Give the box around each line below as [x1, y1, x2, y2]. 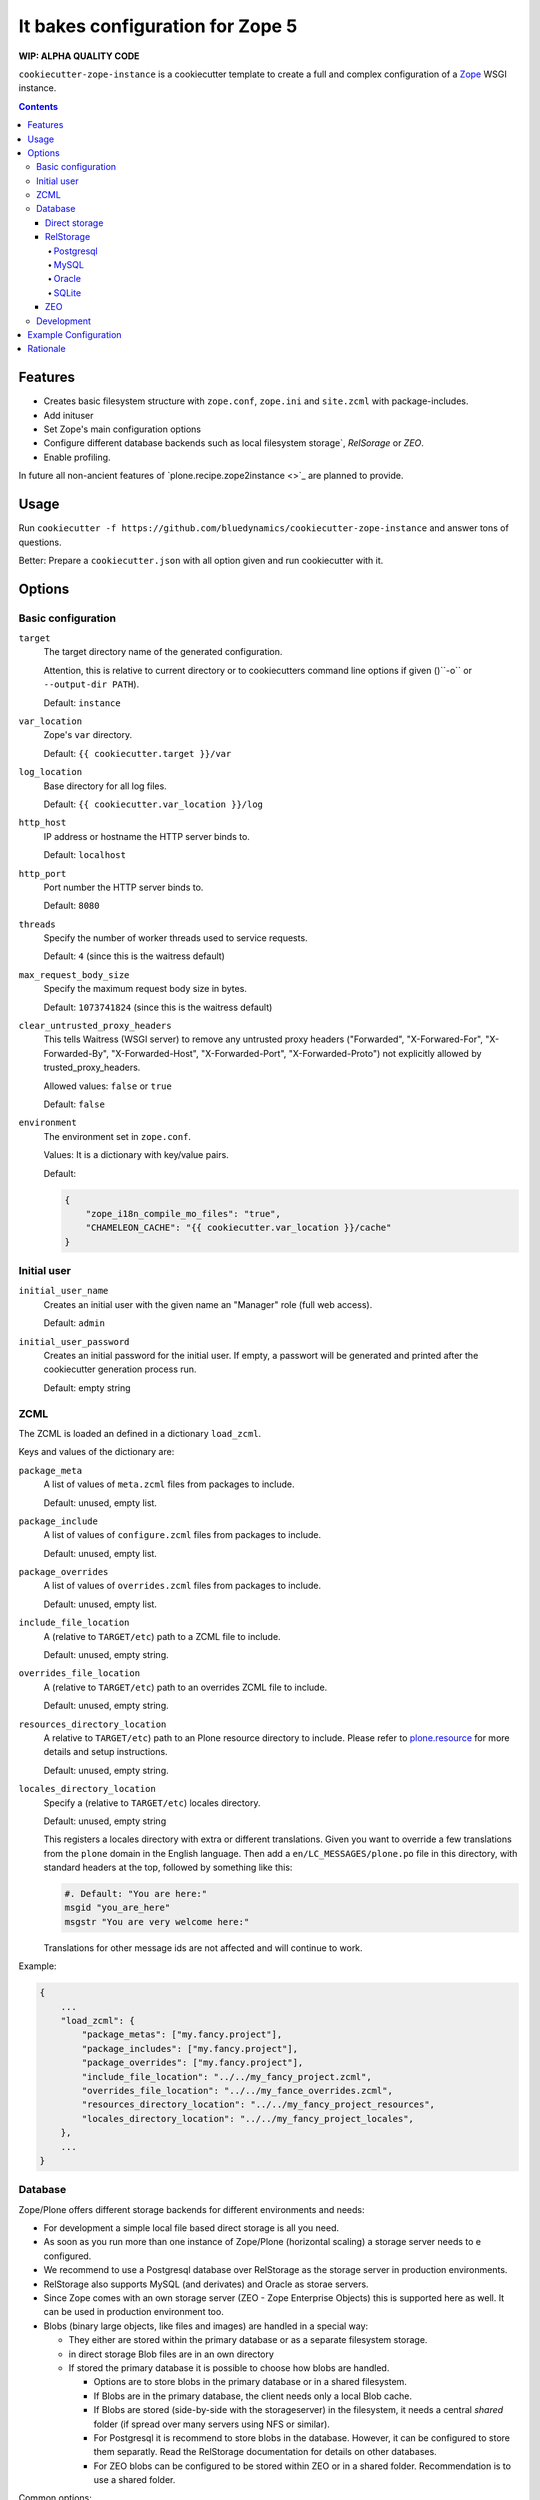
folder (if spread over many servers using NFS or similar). [93, 2418, 330, 2430]
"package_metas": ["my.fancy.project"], [81, 2029, 283, 2040]
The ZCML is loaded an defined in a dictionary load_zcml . [18, 1427, 262, 1439]
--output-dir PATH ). [43, 678, 140, 690]
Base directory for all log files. [43, 780, 167, 792]
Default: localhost [43, 849, 127, 861]
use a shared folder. [93, 2474, 176, 2486]
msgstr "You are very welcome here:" [64, 1916, 250, 1927]
